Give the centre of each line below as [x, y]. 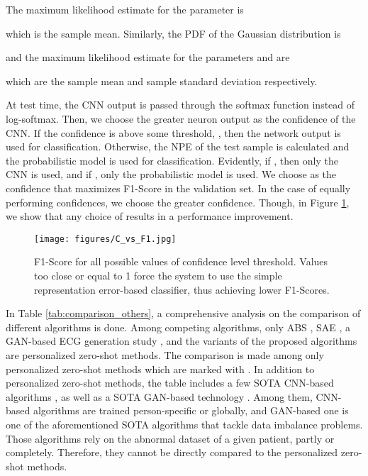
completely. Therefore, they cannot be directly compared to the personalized [172, 452]
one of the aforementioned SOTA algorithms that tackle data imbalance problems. [184, 424]
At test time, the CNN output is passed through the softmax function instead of [180, 105]
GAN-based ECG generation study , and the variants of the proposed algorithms [182, 341]
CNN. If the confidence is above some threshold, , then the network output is [173, 132]
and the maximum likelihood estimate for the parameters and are [148, 57]
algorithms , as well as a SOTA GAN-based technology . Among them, [159, 396]
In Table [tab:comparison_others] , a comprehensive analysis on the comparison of [183, 313]
